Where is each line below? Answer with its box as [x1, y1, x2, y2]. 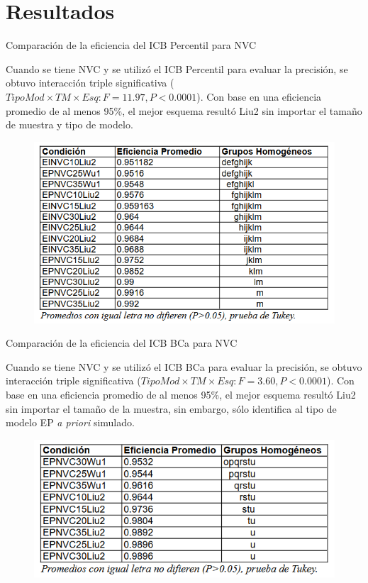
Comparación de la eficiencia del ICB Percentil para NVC [6, 38, 257, 52]
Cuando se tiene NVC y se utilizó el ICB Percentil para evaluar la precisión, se [6, 61, 348, 76]
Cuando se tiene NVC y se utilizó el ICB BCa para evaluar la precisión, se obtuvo [6, 359, 362, 374]
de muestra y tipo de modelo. [6, 117, 133, 132]
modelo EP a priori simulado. [6, 415, 135, 430]
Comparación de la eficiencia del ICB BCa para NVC [6, 335, 238, 350]
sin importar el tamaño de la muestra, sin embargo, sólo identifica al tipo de [6, 401, 337, 416]
